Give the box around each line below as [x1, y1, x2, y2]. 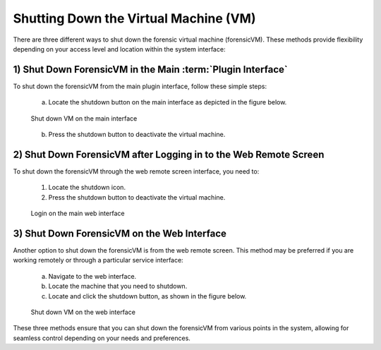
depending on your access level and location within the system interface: [13, 44, 226, 53]
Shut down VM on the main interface [30, 114, 138, 123]
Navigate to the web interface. [48, 272, 137, 280]
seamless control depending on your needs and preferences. [13, 334, 190, 342]
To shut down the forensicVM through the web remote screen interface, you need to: [13, 167, 260, 176]
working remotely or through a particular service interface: [13, 256, 183, 265]
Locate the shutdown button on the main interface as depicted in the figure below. [48, 98, 287, 107]
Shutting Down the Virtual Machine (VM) [13, 11, 256, 26]
